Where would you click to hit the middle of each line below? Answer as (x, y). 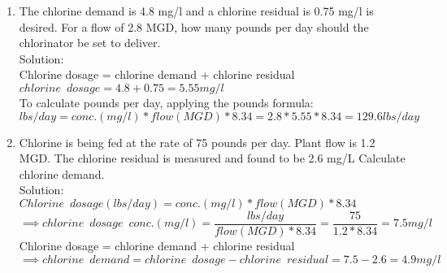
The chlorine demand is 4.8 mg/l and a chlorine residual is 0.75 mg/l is (196, 11)
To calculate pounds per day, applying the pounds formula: (166, 102)
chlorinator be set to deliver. (90, 43)
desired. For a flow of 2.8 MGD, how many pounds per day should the (194, 26)
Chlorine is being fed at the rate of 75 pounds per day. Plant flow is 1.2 (197, 142)
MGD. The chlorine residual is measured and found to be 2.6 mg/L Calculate (212, 158)
